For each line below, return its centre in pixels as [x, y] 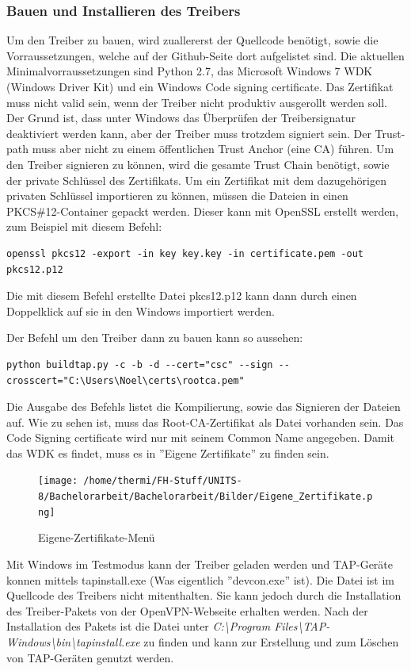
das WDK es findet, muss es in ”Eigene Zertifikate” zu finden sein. [168, 452]
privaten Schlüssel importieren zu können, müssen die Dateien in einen [177, 196]
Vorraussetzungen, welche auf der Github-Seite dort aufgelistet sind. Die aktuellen [205, 55]
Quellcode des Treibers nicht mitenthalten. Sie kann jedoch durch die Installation [204, 595]
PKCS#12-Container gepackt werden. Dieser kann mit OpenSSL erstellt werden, [203, 211]
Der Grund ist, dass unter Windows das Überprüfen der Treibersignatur [181, 118]
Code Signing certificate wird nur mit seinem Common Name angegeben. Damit [200, 437]
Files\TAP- [302, 626]
